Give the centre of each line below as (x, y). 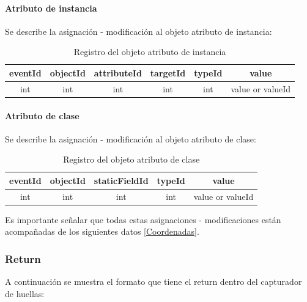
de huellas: (25, 293)
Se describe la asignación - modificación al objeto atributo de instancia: (139, 31)
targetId (168, 72)
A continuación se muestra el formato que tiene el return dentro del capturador (153, 282)
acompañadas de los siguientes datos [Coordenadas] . (102, 231)
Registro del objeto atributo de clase (131, 159)
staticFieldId (121, 180)
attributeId (118, 72)
